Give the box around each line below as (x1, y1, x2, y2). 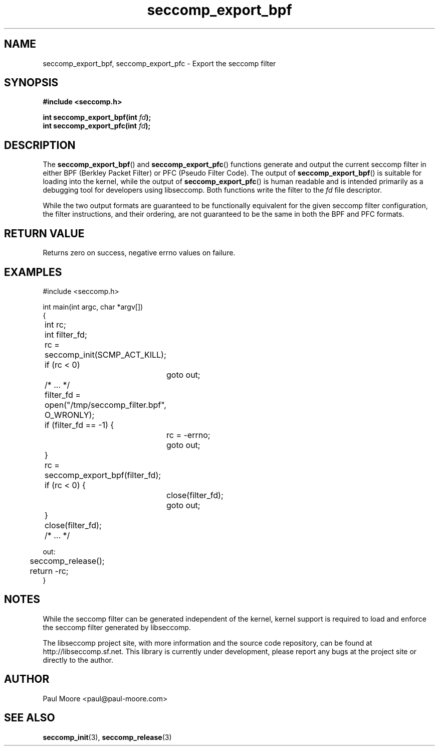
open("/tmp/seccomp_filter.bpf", (44, 399, 166, 410)
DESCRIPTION (4, 138, 76, 152)
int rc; (44, 319, 66, 330)
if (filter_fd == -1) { (44, 419, 114, 430)
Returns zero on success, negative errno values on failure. (43, 248, 236, 257)
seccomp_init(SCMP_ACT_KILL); (44, 349, 166, 360)
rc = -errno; (166, 429, 210, 440)
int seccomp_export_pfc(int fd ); (43, 121, 151, 130)
